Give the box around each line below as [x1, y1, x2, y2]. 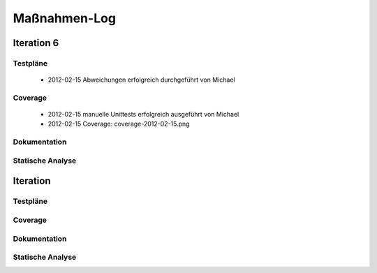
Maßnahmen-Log [13, 10, 117, 26]
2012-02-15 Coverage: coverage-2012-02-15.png [47, 119, 190, 128]
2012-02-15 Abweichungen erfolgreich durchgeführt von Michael [47, 75, 235, 84]
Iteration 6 [13, 37, 59, 49]
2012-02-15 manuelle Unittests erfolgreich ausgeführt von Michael [47, 110, 239, 119]
